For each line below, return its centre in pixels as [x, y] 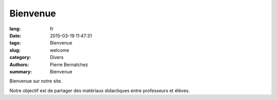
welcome [60, 50]
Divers [57, 57]
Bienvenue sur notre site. [36, 81]
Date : [15, 35]
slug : [15, 50]
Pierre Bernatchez [69, 65]
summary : [21, 71]
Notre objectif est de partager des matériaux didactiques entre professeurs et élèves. [100, 90]
